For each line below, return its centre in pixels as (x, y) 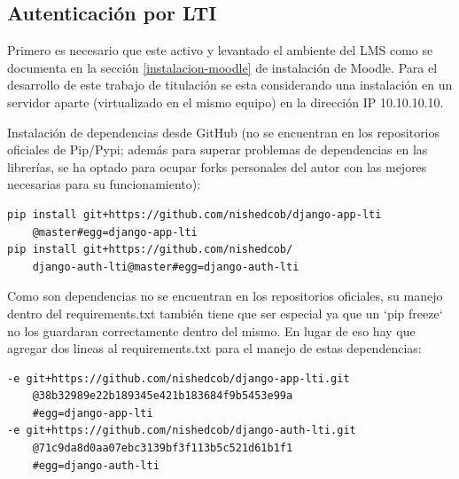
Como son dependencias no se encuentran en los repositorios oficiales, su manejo (225, 296)
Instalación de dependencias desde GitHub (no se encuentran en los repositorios (224, 132)
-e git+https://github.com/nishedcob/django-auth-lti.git (182, 431)
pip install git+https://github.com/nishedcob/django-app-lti (194, 214)
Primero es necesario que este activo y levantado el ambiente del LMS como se (220, 50)
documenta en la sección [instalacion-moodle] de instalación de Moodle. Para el (222, 67)
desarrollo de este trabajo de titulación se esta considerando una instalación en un (230, 85)
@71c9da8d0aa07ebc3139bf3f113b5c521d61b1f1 (163, 448)
